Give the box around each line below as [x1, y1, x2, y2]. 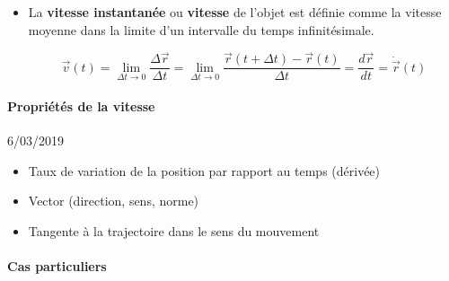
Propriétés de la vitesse [7, 97, 155, 116]
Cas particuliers [7, 257, 107, 276]
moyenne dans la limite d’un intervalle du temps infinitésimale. [28, 20, 374, 39]
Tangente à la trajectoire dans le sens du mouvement [28, 222, 320, 241]
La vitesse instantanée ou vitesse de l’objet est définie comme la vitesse [28, 3, 442, 21]
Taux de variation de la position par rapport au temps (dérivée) [28, 161, 381, 180]
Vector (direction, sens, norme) [28, 191, 199, 210]
